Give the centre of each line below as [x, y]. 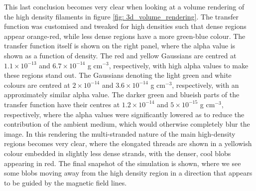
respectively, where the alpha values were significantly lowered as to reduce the [124, 114]
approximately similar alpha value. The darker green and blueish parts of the [122, 95]
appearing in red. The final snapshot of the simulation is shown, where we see [123, 163]
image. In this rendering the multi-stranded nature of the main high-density [120, 133]
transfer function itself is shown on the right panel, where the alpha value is [120, 46]
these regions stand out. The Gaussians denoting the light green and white [118, 75]
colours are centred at [37, 85]
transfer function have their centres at [62, 104]
